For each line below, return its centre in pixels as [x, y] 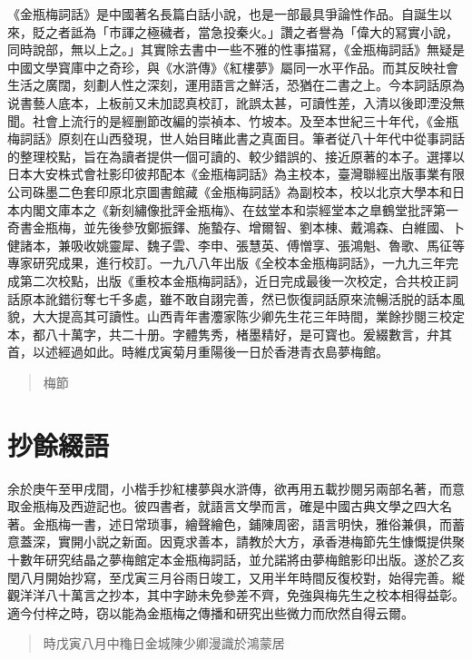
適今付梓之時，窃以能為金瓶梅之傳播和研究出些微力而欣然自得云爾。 [211, 612]
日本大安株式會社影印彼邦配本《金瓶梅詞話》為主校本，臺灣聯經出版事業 [223, 174]
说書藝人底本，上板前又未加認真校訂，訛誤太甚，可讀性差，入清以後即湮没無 [236, 102]
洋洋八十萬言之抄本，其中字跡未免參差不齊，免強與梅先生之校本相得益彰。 [242, 595]
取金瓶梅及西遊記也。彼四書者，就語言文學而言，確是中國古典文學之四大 [223, 506]
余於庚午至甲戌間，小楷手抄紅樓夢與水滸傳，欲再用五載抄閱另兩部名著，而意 [236, 488]
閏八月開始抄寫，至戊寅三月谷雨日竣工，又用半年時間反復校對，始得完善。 [230, 577]
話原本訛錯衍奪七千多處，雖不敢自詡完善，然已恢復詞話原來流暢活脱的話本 [230, 298]
